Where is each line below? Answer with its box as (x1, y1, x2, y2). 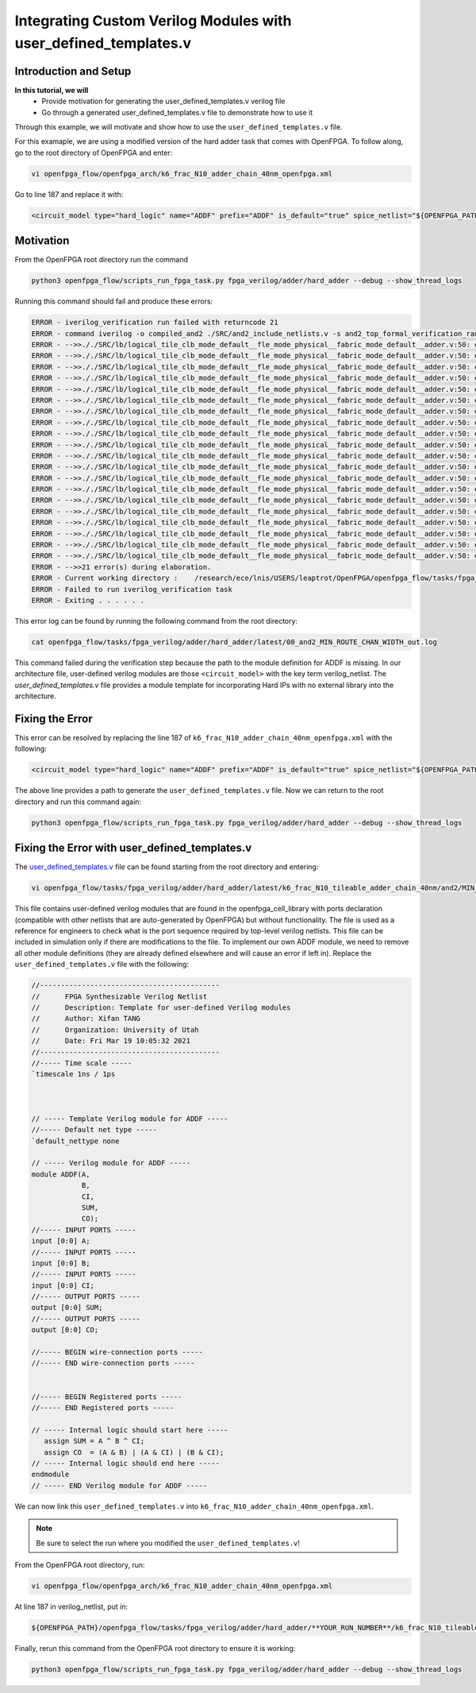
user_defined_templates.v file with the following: (14, 960, 190, 969)
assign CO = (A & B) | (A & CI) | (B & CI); (44, 1448, 225, 1457)
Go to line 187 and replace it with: (14, 189, 124, 199)
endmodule (31, 1470, 70, 1479)
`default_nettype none (31, 1136, 120, 1146)
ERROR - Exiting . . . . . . (31, 596, 145, 605)
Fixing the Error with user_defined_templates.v (14, 841, 252, 855)
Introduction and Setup (14, 64, 132, 78)
